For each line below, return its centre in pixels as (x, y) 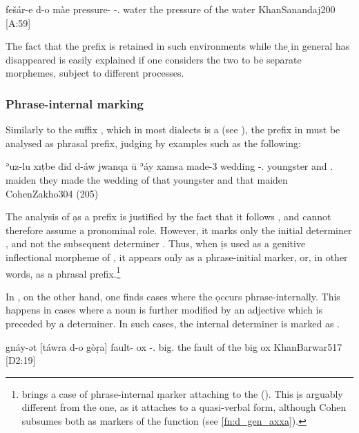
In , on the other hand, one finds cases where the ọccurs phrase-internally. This (173, 296)
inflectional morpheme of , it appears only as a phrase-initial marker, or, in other (177, 257)
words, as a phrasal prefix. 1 (63, 272)
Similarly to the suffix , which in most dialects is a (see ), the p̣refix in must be (173, 129)
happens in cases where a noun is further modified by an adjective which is (164, 310)
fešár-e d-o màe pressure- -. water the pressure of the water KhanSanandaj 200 (171, 9)
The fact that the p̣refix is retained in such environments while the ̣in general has (178, 46)
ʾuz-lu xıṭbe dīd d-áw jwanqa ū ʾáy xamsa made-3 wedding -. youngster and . (169, 166)
